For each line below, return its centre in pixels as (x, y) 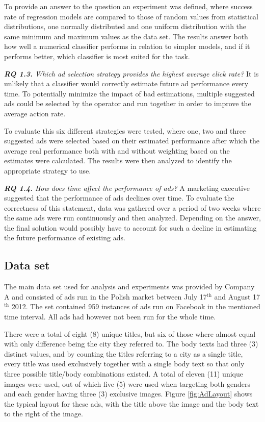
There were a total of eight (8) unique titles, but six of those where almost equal (130, 333)
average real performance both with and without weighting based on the (117, 150)
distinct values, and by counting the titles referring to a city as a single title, (124, 353)
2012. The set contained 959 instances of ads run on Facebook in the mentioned (136, 306)
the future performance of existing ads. (65, 238)
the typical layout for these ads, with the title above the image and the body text (131, 403)
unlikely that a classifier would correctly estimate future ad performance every (126, 83)
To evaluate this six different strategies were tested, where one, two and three (125, 130)
